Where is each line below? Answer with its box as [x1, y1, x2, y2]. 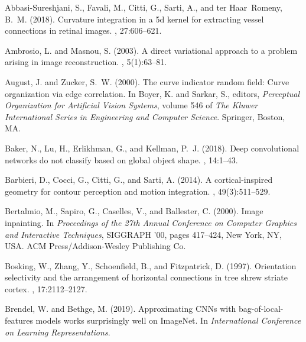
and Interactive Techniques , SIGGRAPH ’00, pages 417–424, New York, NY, [5, 228, 282, 240]
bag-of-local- [239, 302, 284, 315]
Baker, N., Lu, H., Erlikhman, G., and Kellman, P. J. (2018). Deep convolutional [5, 141, 300, 154]
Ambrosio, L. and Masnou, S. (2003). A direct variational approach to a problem [5, 44, 298, 56]
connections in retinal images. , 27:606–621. [5, 24, 162, 37]
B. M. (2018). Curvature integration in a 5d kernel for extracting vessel [5, 12, 264, 25]
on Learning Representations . [5, 325, 110, 338]
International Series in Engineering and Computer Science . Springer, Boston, [5, 110, 285, 122]
